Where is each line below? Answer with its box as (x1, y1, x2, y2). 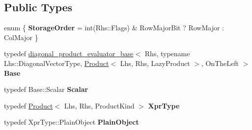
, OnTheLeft (201, 58, 239, 68)
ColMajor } (4, 32, 38, 42)
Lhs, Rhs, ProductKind (64, 100, 135, 110)
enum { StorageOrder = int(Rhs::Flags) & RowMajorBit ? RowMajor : (4, 22, 224, 33)
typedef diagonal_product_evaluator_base (4, 48, 134, 59)
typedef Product (4, 100, 53, 110)
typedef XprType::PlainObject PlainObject (4, 117, 139, 127)
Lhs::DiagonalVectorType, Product (4, 58, 109, 68)
